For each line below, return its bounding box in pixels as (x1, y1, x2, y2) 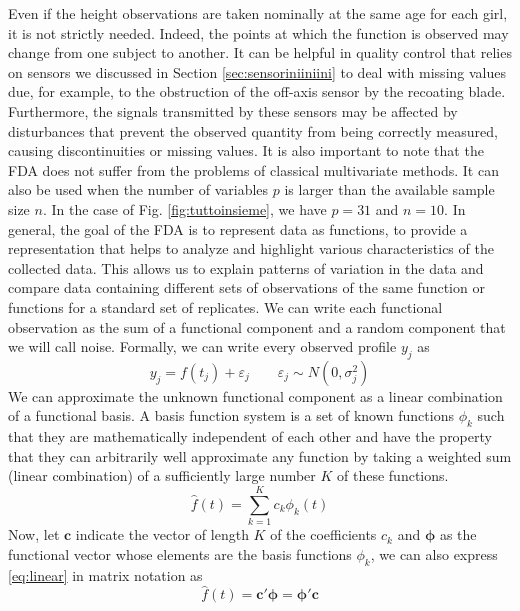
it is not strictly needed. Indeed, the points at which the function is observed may (8, 22, 509, 43)
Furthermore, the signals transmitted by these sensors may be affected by (8, 100, 458, 121)
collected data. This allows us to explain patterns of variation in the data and (8, 257, 484, 278)
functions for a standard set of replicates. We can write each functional (8, 296, 443, 317)
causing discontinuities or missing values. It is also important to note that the (8, 140, 484, 161)
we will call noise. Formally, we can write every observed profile (8, 336, 397, 357)
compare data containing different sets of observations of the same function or (8, 277, 485, 298)
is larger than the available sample (284, 179, 495, 200)
